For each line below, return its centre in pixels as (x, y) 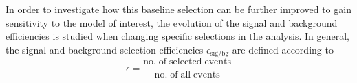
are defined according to (283, 49)
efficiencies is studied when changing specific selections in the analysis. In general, (177, 36)
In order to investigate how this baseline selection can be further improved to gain (178, 9)
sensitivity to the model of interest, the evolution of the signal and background (172, 22)
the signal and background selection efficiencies (105, 49)
